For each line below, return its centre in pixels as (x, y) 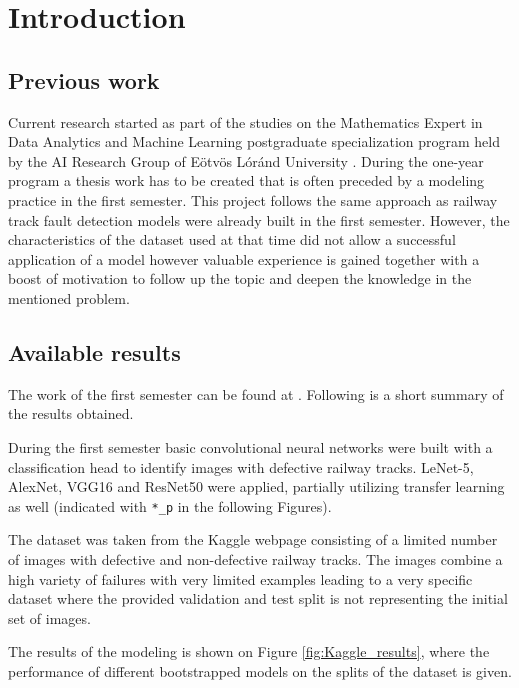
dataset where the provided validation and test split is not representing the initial (258, 598)
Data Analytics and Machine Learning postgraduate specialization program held (254, 141)
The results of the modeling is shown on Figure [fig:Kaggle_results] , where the (249, 651)
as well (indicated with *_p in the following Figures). (170, 505)
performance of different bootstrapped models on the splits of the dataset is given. (260, 670)
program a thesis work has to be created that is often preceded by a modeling (246, 180)
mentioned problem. (69, 297)
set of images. (49, 617)
